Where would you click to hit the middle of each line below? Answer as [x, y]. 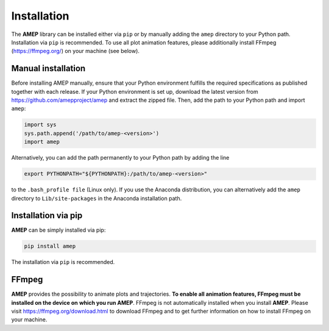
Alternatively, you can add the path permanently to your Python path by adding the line [120, 158]
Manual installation [48, 69]
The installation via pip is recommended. [63, 262]
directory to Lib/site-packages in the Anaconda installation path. [97, 198]
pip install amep [50, 246]
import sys [40, 125]
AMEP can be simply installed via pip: [58, 230]
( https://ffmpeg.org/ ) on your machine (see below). [76, 51]
